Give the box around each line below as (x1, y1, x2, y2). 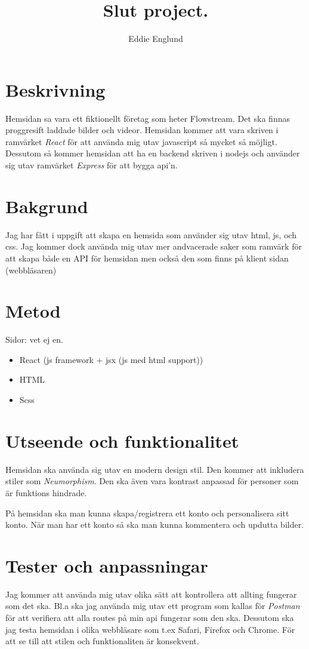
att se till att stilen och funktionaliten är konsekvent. (5, 635, 199, 647)
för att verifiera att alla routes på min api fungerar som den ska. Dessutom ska (5, 611, 294, 624)
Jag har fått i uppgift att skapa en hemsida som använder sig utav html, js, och (5, 228, 296, 241)
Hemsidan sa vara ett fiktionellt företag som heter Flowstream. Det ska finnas (5, 112, 290, 124)
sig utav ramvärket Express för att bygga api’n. (5, 159, 178, 171)
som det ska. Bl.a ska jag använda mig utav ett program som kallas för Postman (5, 599, 300, 612)
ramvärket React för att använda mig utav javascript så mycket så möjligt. (5, 135, 277, 147)
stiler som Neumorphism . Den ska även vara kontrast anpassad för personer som (5, 475, 299, 487)
